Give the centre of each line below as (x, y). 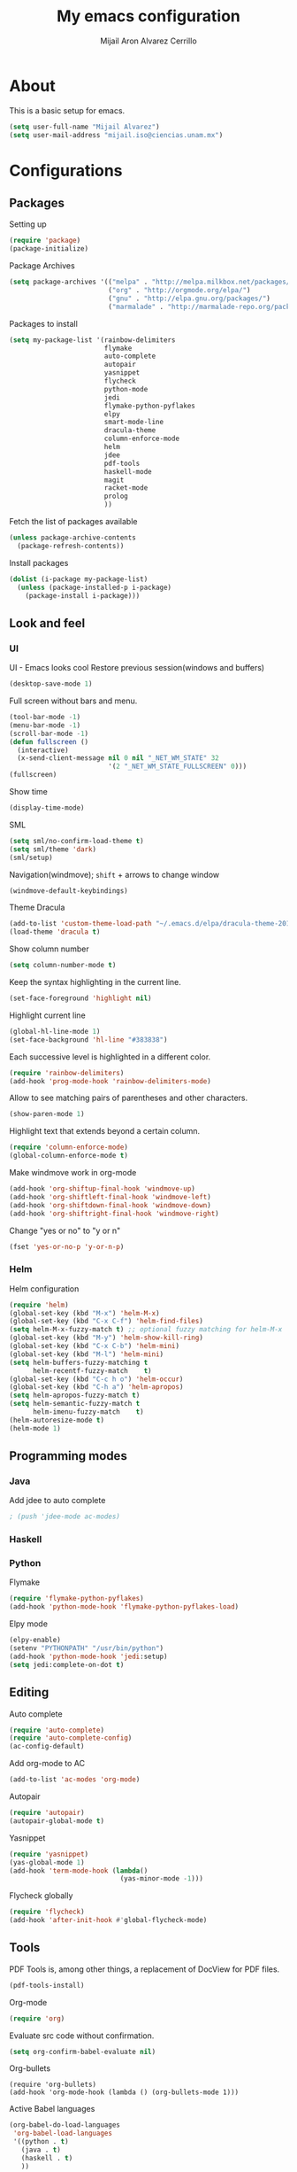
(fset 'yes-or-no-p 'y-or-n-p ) (67, 1246)
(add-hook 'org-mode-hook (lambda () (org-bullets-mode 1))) (124, 2092)
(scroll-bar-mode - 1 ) (49, 733)
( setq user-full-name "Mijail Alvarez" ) (85, 127)
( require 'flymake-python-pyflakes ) (76, 1599)
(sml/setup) (31, 857)
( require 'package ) (45, 241)
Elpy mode (29, 1624)
